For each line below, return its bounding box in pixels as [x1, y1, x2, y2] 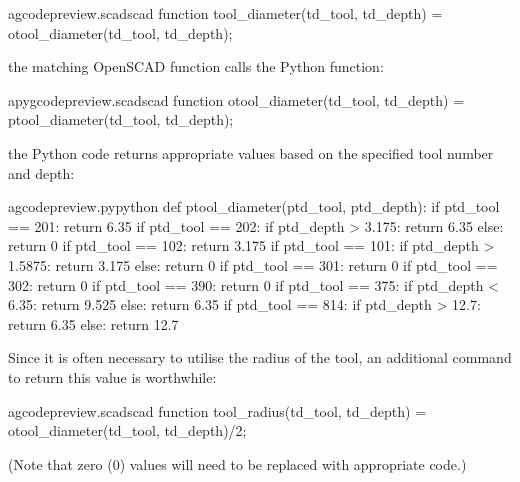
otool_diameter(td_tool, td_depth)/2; [8, 420, 247, 441]
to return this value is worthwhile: [8, 366, 217, 387]
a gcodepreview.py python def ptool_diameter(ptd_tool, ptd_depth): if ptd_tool [8, 196, 500, 217]
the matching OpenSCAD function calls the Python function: [8, 56, 384, 77]
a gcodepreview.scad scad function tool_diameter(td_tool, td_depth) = [8, 3, 443, 23]
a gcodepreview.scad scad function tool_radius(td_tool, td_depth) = [8, 400, 427, 421]
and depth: [8, 162, 75, 183]
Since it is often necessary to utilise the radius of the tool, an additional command [8, 347, 512, 368]
